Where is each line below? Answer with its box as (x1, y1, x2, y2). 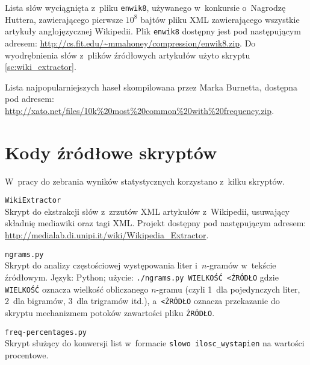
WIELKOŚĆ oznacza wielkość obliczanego (5, 282, 149, 295)
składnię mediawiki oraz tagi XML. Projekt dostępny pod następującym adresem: (5, 217, 306, 229)
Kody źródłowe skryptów (5, 139, 217, 164)
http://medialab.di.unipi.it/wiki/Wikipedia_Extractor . (5, 229, 209, 241)
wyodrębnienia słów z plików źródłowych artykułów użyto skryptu (5, 48, 250, 61)
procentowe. (5, 348, 49, 361)
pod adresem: (5, 92, 54, 105)
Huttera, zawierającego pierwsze (5, 13, 123, 25)
